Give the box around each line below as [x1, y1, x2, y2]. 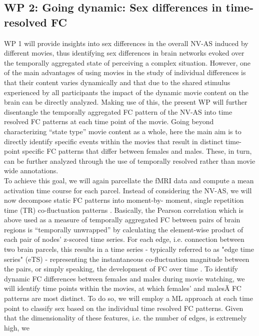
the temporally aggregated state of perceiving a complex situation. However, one [4, 57, 251, 68]
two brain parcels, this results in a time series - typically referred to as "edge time [4, 244, 254, 254]
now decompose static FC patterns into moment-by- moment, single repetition [4, 195, 244, 205]
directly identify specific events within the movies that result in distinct [4, 136, 223, 146]
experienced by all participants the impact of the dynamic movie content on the [4, 87, 248, 97]
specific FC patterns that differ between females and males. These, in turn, [22, 146, 252, 156]
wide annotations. [4, 165, 58, 176]
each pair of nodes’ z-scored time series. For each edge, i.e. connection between [4, 234, 244, 244]
